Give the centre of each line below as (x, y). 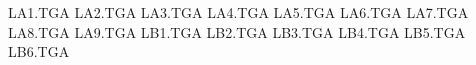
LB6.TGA (39, 51)
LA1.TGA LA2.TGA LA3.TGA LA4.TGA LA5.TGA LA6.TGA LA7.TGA (238, 12)
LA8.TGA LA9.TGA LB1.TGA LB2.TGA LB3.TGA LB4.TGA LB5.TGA (237, 31)
